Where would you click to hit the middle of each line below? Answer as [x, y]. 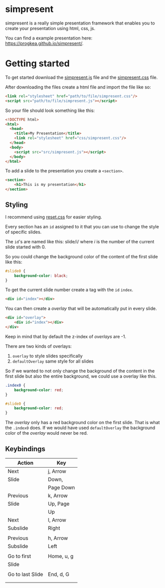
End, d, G [58, 574]
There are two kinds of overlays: [38, 346]
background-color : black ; [41, 276]
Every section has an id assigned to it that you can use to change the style [82, 226]
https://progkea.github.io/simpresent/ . [44, 43]
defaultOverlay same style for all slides [53, 361]
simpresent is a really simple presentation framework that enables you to [80, 23]
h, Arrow [58, 538]
